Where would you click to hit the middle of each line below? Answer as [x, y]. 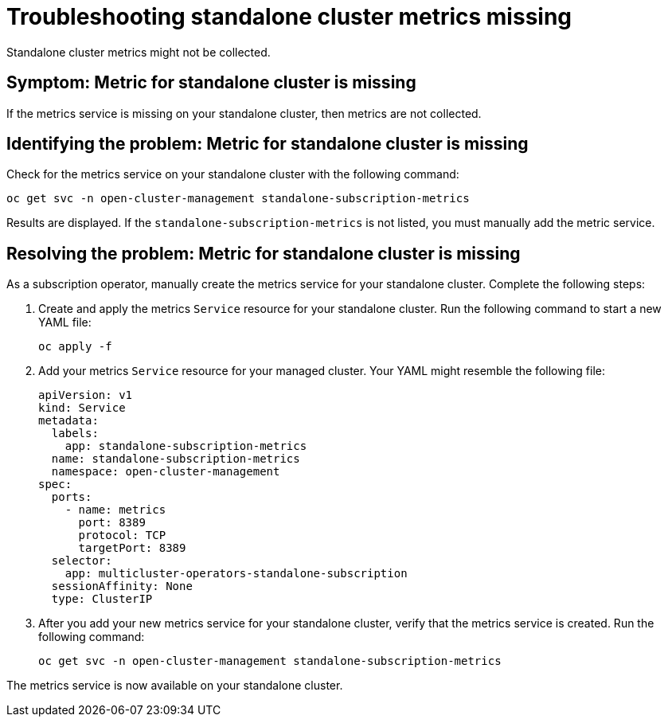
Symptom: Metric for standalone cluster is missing [211, 83]
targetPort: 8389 [132, 548]
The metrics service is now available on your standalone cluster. [175, 686]
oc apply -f [75, 347]
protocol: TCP [122, 535]
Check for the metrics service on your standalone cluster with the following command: [233, 174]
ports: [72, 497]
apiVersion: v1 [86, 395]
